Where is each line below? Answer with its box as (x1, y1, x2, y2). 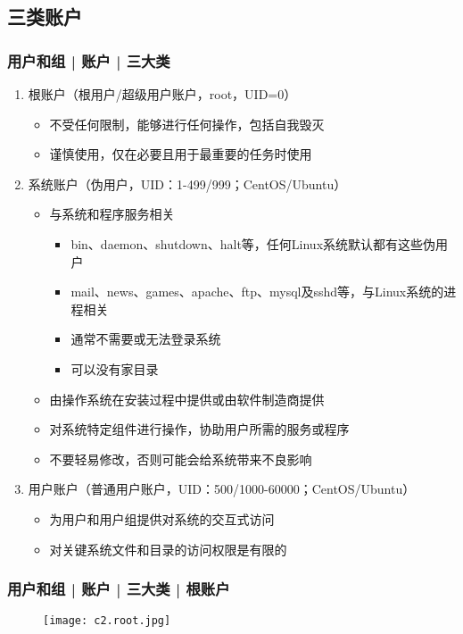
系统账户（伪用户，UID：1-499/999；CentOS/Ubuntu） (28, 174, 347, 193)
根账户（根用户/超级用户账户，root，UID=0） (28, 85, 297, 103)
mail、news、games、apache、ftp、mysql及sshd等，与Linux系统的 (70, 282, 444, 301)
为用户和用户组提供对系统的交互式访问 (49, 509, 275, 528)
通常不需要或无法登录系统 (70, 330, 221, 348)
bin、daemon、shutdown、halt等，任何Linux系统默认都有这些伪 (70, 234, 436, 253)
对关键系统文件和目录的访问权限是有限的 (49, 539, 287, 558)
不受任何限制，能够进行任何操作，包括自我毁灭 (49, 114, 325, 133)
